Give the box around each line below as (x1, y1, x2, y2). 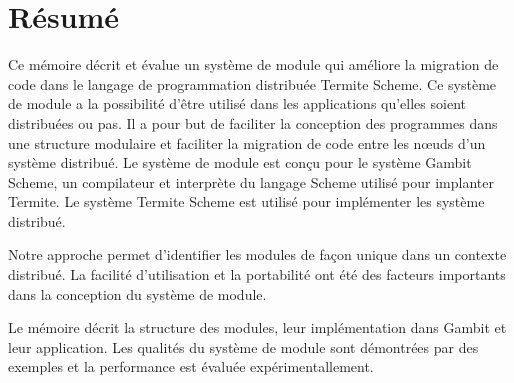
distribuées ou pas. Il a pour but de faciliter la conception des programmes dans (8, 112, 498, 133)
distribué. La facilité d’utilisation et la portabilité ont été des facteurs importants (8, 264, 506, 285)
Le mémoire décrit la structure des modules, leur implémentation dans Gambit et (8, 317, 507, 338)
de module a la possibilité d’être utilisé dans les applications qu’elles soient (8, 93, 466, 114)
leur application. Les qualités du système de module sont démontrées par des (8, 336, 479, 357)
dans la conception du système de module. (8, 283, 267, 304)
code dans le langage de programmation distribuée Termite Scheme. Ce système (8, 73, 497, 94)
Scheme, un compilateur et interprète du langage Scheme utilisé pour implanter (8, 171, 494, 192)
